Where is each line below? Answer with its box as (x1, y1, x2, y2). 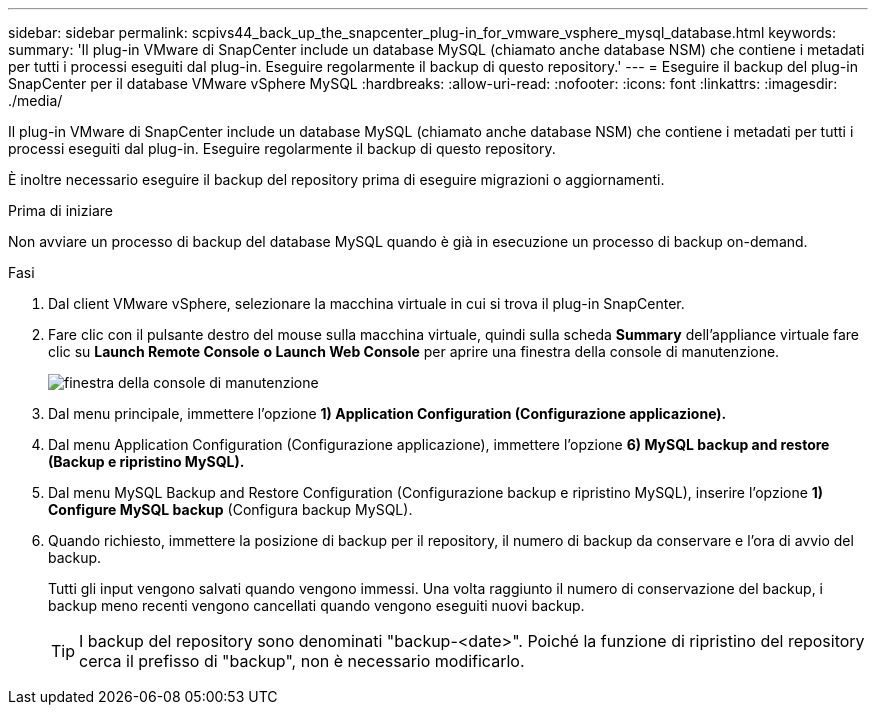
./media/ (8, 92, 63, 109)
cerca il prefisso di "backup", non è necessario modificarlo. (79, 651, 525, 671)
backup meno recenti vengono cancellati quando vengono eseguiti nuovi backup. (48, 597, 585, 614)
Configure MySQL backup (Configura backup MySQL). (48, 501, 413, 518)
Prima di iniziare (8, 202, 113, 219)
